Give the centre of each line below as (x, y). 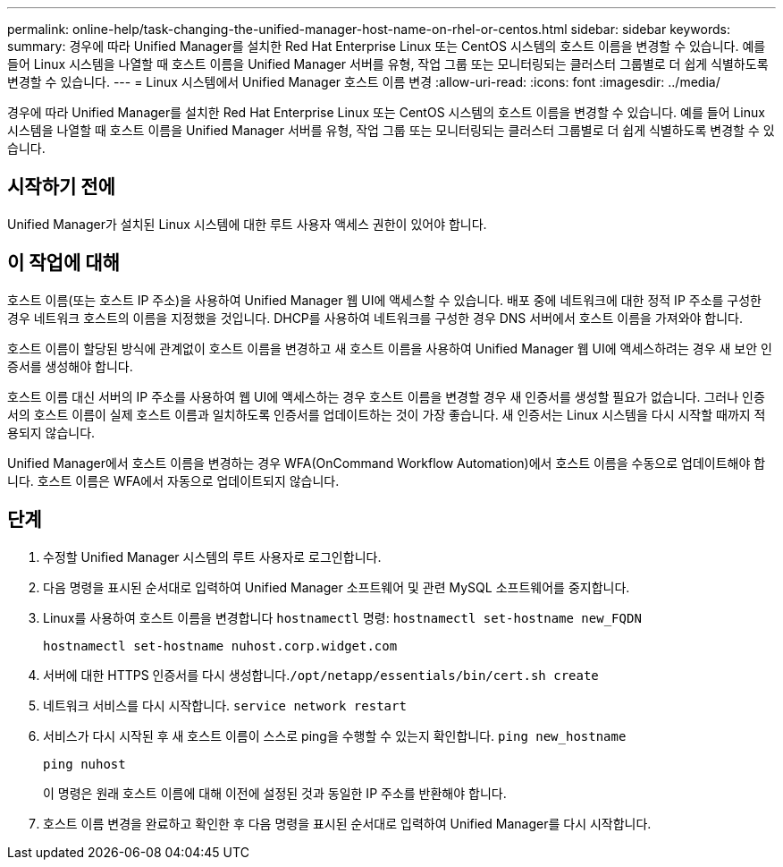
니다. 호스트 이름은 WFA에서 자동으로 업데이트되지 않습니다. (173, 480)
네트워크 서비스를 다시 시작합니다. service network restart (225, 705)
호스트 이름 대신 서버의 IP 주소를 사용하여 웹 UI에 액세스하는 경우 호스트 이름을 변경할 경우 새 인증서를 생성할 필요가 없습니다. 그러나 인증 (386, 396)
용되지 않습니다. (51, 432)
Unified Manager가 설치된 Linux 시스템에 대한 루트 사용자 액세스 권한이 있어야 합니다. (247, 224)
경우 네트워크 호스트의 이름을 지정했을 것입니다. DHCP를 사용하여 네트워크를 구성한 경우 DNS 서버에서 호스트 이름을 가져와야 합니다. (375, 318)
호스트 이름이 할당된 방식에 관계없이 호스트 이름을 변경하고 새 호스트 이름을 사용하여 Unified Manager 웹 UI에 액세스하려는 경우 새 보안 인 (390, 348)
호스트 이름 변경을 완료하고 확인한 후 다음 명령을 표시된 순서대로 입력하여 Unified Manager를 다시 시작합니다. (347, 823)
